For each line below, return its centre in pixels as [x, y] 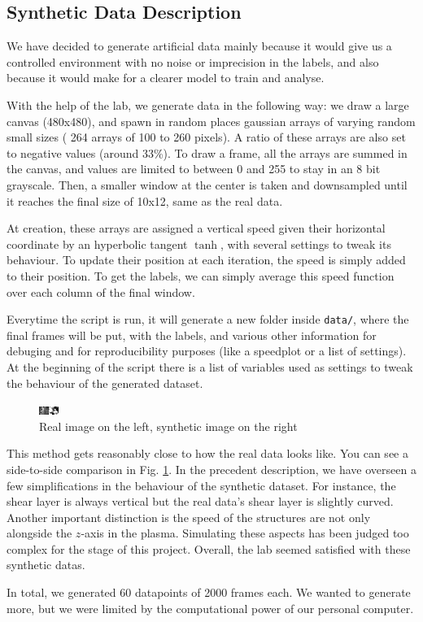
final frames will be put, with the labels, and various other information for [192, 335]
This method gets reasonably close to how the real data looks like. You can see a [207, 453]
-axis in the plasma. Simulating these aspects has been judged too [245, 533]
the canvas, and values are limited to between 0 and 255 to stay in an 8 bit [194, 169]
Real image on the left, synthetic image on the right [168, 426]
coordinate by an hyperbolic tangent [97, 244]
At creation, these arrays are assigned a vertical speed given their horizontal [196, 228]
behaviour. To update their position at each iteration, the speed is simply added [206, 260]
